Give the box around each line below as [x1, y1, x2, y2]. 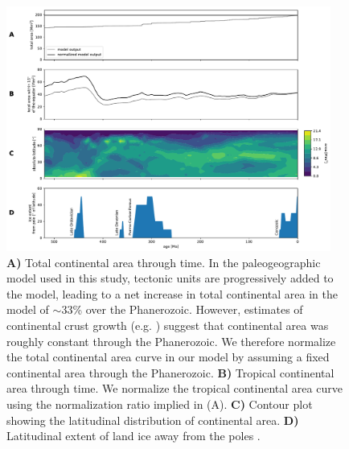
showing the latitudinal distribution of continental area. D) [6, 411, 299, 428]
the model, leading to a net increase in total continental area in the [6, 285, 338, 302]
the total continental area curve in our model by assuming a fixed [6, 348, 330, 365]
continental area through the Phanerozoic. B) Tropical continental [6, 364, 335, 381]
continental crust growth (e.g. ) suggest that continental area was [6, 317, 329, 334]
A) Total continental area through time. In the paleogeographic [6, 253, 321, 270]
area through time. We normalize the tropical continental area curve [6, 380, 343, 397]
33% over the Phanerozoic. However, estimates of [61, 301, 303, 318]
